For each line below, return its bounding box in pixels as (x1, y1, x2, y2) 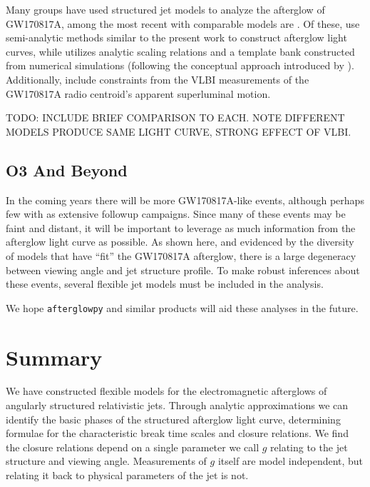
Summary (6, 342, 103, 371)
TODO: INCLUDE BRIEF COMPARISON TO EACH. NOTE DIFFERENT (6, 110, 345, 125)
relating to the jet (270, 439, 348, 454)
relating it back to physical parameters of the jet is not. (6, 468, 249, 483)
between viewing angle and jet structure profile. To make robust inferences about (6, 262, 360, 277)
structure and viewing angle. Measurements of (6, 453, 207, 468)
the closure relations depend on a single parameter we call (6, 439, 259, 454)
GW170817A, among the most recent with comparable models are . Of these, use (6, 16, 360, 31)
